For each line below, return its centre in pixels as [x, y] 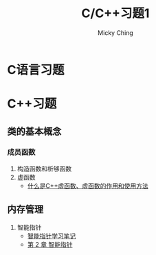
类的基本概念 [34, 131]
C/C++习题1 [115, 13]
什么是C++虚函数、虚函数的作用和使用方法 [88, 186]
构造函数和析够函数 [44, 169]
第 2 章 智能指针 [50, 244]
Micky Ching [115, 33]
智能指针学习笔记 [52, 236]
